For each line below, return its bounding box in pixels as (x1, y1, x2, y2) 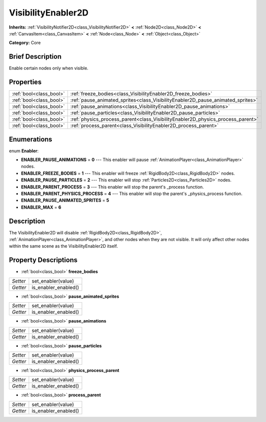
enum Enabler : (9, 148, 39, 154)
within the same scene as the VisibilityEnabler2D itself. (9, 243, 118, 249)
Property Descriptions (9, 256, 78, 264)
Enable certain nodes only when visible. (9, 65, 89, 71)
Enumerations (9, 135, 53, 143)
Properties (9, 78, 42, 86)
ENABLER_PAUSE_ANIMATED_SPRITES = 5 (21, 197, 109, 203)
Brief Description (9, 52, 62, 61)
